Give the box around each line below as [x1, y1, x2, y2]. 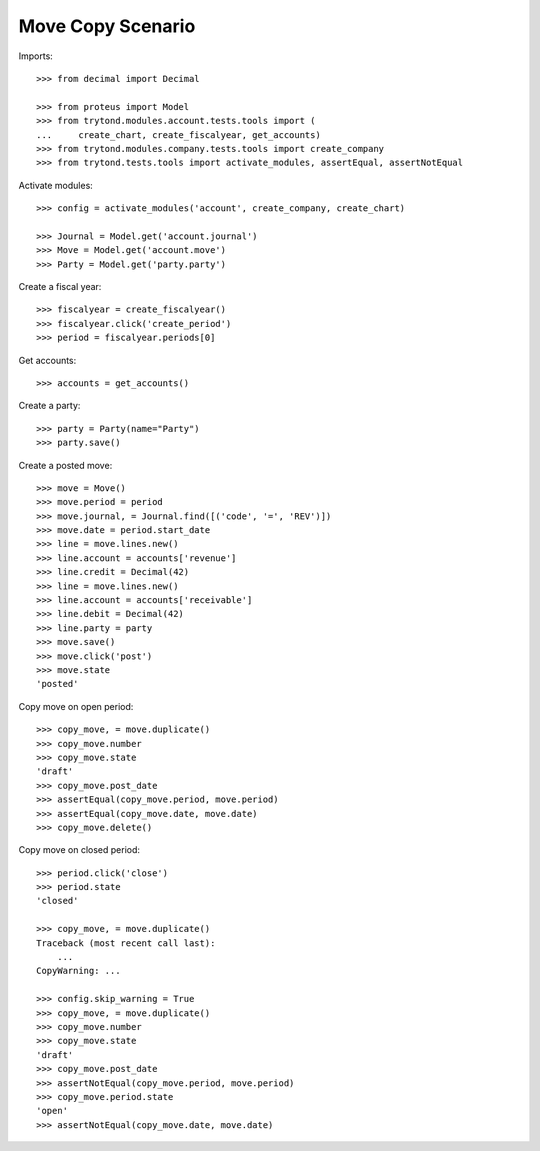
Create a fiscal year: [18, 281, 102, 293]
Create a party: [18, 400, 81, 412]
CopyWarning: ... [36, 965, 121, 977]
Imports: [18, 50, 54, 62]
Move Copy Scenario [18, 15, 196, 37]
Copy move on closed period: [18, 844, 140, 856]
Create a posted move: [18, 459, 113, 471]
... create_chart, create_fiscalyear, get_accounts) [36, 129, 322, 140]
